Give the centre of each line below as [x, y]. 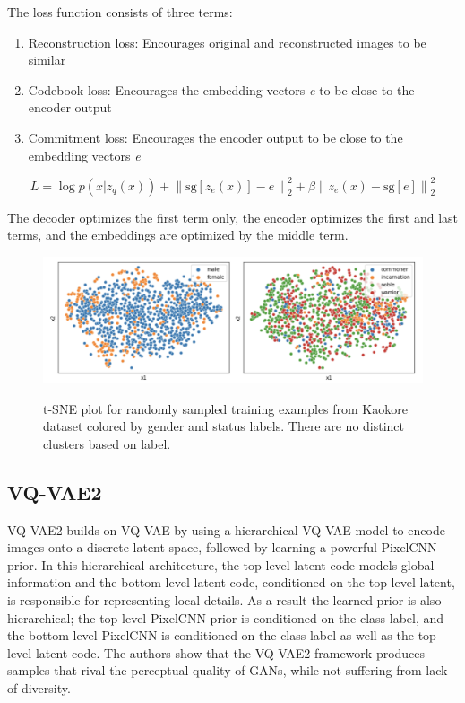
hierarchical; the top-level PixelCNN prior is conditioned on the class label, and [226, 617]
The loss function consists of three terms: [120, 12]
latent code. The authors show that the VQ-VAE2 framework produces [230, 652]
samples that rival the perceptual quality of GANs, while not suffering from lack [228, 670]
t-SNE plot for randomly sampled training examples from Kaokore [225, 408]
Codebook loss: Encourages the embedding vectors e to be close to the [221, 89]
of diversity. [39, 687]
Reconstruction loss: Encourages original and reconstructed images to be [227, 42]
